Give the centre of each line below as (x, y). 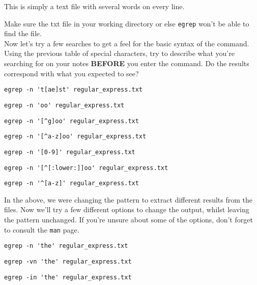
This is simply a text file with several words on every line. (94, 6)
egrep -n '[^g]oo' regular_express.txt (72, 121)
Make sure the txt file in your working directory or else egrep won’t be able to (127, 23)
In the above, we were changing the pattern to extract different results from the (128, 199)
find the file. (23, 33)
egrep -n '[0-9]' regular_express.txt (70, 152)
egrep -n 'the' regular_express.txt (66, 246)
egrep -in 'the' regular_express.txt (68, 277)
